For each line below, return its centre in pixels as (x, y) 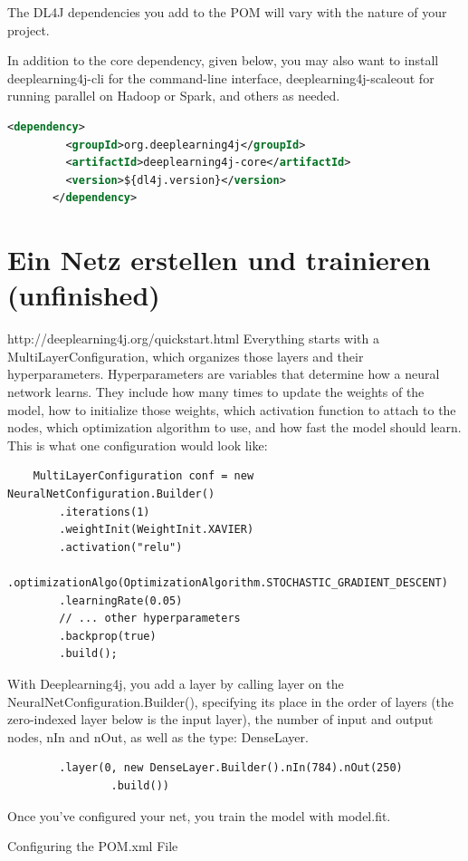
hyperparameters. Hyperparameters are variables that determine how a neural (224, 374)
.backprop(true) (108, 636)
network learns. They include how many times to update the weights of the (216, 392)
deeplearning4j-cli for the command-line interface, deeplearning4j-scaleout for (221, 77)
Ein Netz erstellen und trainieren (219, 260)
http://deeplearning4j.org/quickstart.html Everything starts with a (193, 339)
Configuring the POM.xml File (93, 846)
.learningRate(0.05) (121, 600)
